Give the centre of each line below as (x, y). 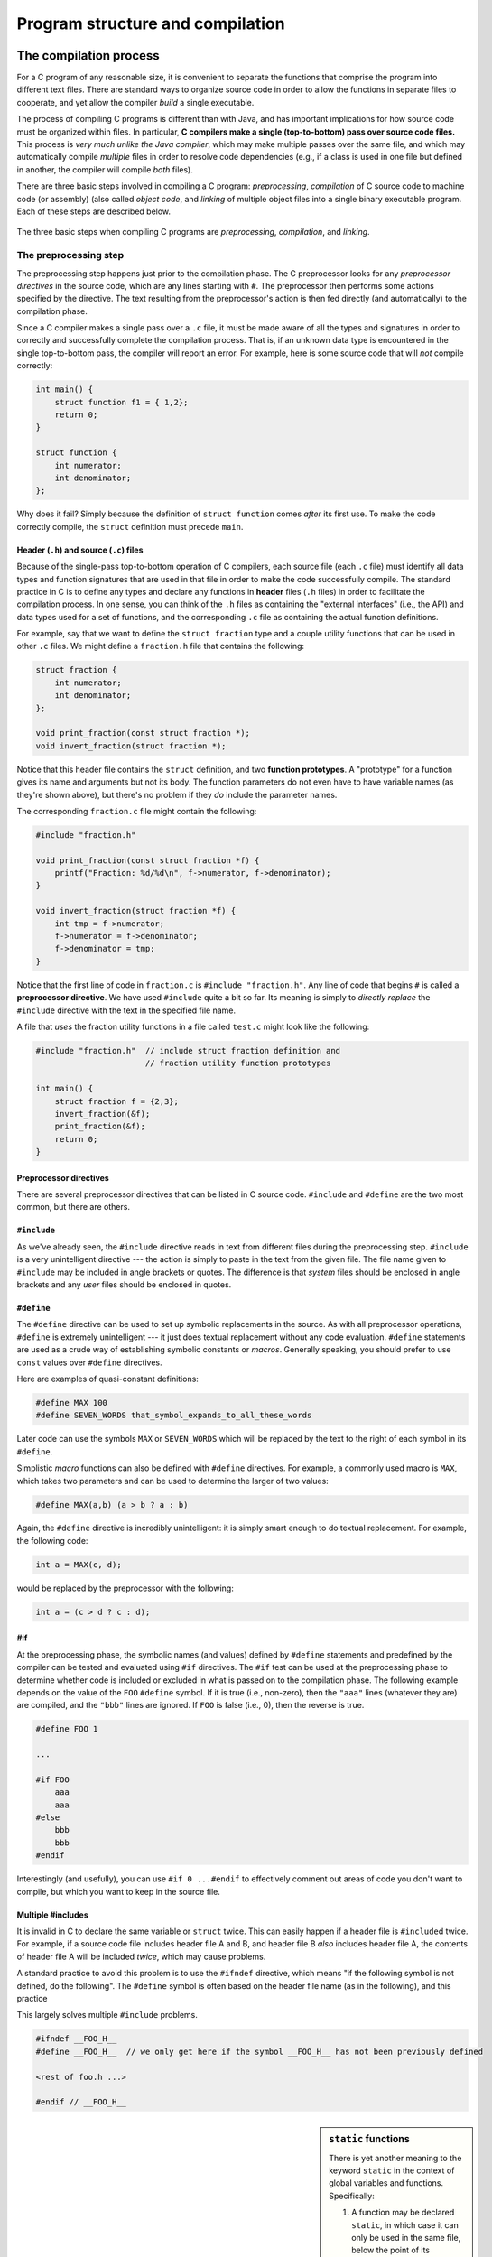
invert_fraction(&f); (102, 1114)
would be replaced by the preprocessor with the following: (125, 1588)
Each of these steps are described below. (94, 211)
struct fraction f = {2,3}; (117, 1101)
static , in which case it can (405, 2224)
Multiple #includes (53, 1915)
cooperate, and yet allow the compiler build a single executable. (135, 102)
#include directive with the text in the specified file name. (126, 1010)
